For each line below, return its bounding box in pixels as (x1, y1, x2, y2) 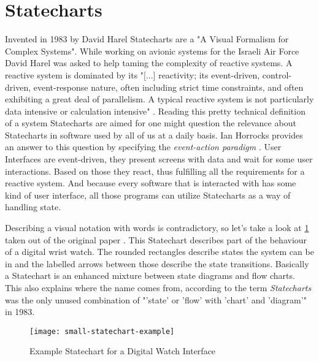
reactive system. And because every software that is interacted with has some (5, 177, 296, 189)
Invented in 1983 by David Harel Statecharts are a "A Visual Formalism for (5, 32, 289, 45)
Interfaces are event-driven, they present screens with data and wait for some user (5, 153, 313, 165)
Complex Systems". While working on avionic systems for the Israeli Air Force (5, 44, 299, 57)
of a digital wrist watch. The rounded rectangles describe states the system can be (5, 245, 314, 258)
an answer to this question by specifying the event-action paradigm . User (5, 140, 282, 153)
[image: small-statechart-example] (29, 327, 175, 336)
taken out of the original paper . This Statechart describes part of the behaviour (5, 233, 307, 246)
